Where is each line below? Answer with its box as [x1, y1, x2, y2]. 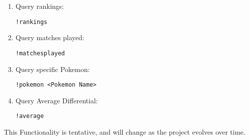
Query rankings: [15, 1, 64, 11]
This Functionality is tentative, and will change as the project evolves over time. [4, 127, 246, 137]
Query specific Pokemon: [15, 64, 90, 74]
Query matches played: [15, 32, 84, 43]
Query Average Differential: [15, 95, 98, 105]
